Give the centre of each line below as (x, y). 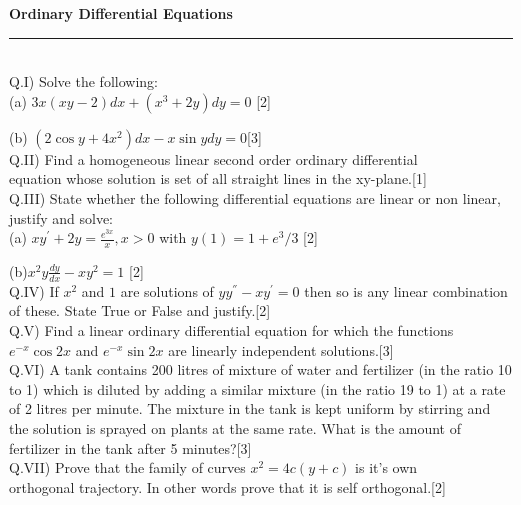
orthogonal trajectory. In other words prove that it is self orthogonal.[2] (227, 486)
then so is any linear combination (406, 290)
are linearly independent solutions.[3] (281, 349)
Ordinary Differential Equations (121, 13)
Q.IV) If (34, 290)
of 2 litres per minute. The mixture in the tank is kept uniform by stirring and (250, 408)
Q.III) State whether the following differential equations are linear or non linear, (255, 197)
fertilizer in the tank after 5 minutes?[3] (130, 447)
